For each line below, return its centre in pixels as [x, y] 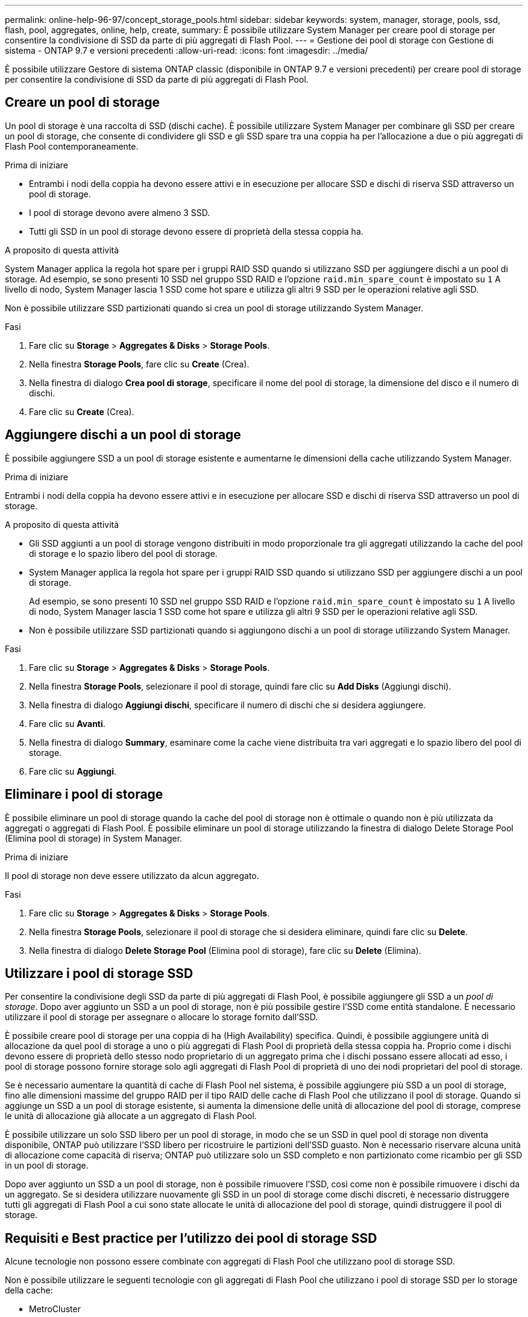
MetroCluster [55, 1309]
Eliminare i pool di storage [84, 795]
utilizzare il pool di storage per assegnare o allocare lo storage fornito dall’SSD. [162, 1017]
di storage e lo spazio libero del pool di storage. [123, 553]
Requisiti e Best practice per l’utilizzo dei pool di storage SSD [191, 1238]
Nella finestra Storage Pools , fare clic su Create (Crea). [139, 364]
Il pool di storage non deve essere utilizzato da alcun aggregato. [132, 875]
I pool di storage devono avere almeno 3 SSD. [120, 212]
